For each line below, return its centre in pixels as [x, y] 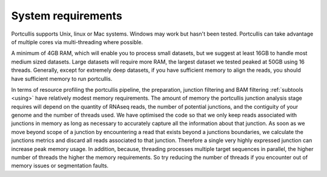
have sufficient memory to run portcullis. [62, 79]
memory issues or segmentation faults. [60, 166]
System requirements [67, 16]
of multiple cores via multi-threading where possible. [77, 42]
